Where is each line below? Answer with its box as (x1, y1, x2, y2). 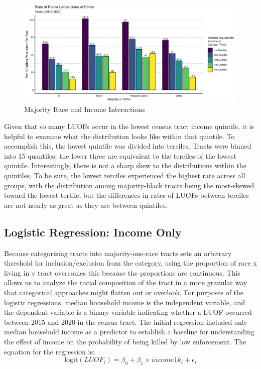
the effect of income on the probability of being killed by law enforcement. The (4, 336, 246, 346)
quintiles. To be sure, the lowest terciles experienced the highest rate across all (4, 170, 245, 180)
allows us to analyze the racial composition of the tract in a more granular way (4, 277, 247, 288)
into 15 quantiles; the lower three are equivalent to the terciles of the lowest (4, 150, 236, 161)
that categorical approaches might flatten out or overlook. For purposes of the (4, 287, 244, 297)
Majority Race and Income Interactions (24, 104, 145, 114)
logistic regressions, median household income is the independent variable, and (4, 297, 245, 307)
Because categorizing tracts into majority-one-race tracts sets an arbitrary (4, 248, 232, 258)
